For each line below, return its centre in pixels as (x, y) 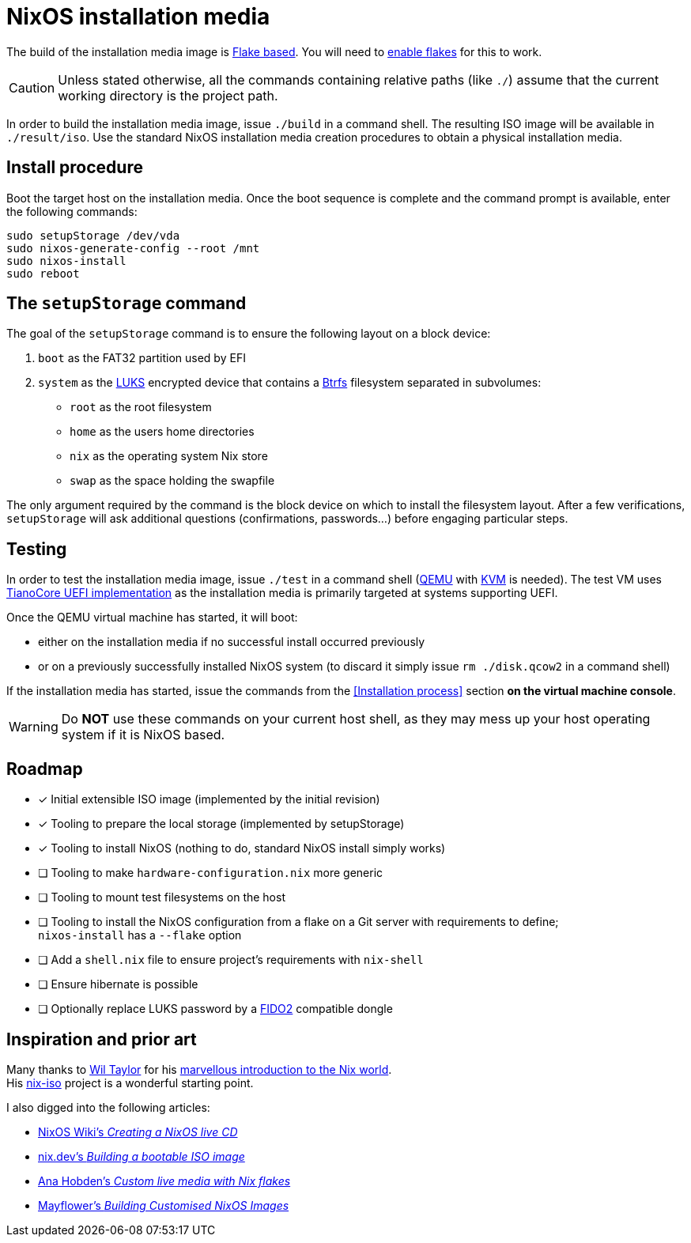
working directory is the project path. (168, 95)
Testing (37, 549)
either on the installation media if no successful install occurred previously (232, 642)
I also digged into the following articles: (108, 1107)
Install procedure (75, 168)
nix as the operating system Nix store (169, 456)
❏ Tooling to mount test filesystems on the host (162, 897)
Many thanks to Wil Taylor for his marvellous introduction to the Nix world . (199, 1069)
